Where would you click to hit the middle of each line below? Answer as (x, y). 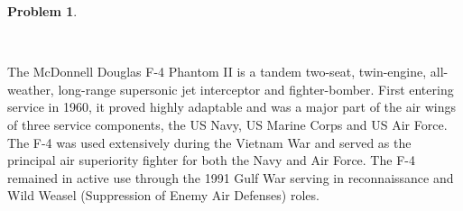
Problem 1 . (42, 11)
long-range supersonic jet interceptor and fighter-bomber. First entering (256, 89)
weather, (31, 89)
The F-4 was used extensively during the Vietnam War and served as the (209, 142)
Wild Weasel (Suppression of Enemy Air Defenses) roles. (163, 195)
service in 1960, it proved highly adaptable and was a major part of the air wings (232, 107)
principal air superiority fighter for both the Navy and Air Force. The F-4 (211, 160)
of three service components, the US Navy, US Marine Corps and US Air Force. (227, 124)
